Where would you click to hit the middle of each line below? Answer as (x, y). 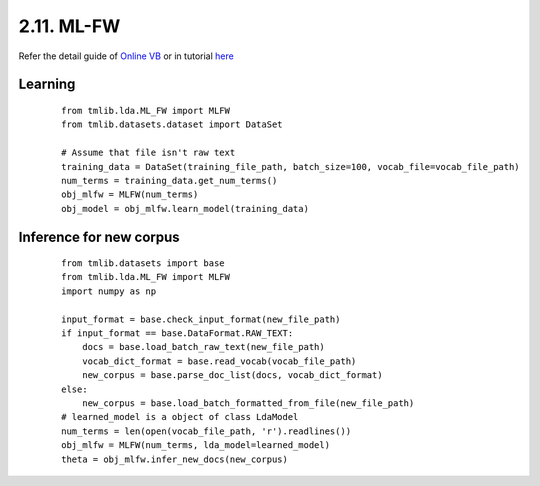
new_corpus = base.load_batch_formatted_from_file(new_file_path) (248, 403)
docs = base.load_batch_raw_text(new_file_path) (203, 347)
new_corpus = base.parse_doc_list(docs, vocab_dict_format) (232, 375)
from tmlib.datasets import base (143, 263)
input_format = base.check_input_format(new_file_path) (201, 319)
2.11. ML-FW (69, 26)
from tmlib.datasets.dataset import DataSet (172, 124)
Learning (47, 84)
